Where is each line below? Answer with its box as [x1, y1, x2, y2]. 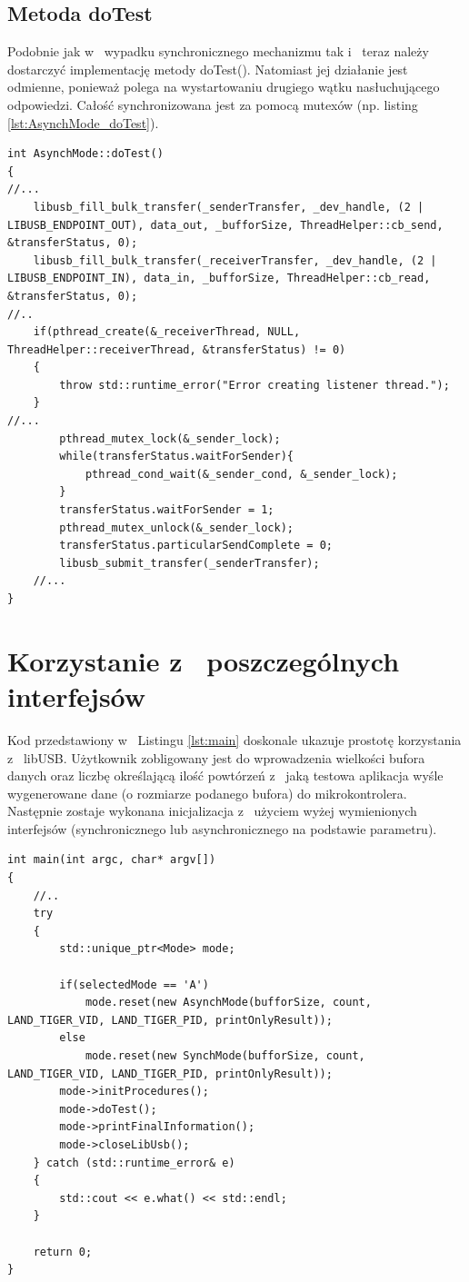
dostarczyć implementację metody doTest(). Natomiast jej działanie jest [7, 59, 408, 78]
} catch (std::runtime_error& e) [33, 1156, 235, 1169]
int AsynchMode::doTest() [7, 147, 164, 161]
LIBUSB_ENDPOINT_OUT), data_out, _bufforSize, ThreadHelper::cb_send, [7, 218, 444, 232]
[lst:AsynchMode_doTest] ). [7, 113, 159, 132]
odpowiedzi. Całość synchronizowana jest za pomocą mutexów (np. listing [7, 94, 418, 114]
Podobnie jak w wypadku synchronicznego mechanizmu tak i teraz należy [7, 42, 429, 61]
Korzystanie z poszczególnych [7, 641, 400, 679]
